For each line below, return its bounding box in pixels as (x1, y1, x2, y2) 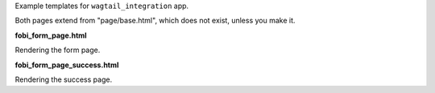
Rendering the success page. (14, 75, 113, 84)
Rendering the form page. (14, 45, 101, 55)
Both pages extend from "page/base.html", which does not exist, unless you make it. (14, 16, 296, 26)
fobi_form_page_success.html (14, 60, 119, 70)
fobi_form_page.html (14, 30, 88, 40)
